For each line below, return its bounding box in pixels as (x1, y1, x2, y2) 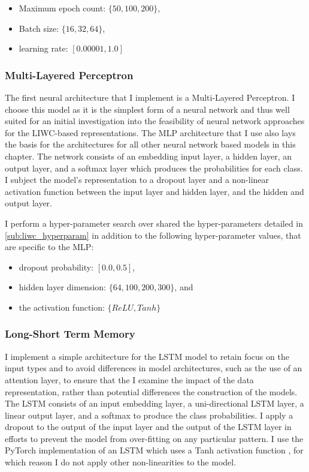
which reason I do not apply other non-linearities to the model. (5, 456, 237, 468)
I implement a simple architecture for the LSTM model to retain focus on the (5, 350, 289, 362)
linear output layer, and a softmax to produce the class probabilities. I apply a (5, 408, 293, 421)
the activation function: (19, 300, 105, 313)
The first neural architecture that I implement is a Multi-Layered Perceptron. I (5, 91, 295, 103)
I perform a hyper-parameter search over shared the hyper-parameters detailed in (5, 217, 304, 229)
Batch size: (19, 22, 59, 34)
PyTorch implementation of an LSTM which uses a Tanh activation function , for (5, 444, 304, 456)
